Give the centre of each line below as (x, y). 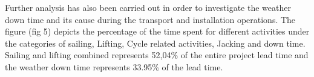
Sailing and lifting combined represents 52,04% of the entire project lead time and (157, 55)
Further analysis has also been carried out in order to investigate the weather (148, 7)
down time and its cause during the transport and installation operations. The (150, 19)
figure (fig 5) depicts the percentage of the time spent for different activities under (157, 31)
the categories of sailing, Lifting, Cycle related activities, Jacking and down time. (155, 43)
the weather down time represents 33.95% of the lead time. (114, 66)
